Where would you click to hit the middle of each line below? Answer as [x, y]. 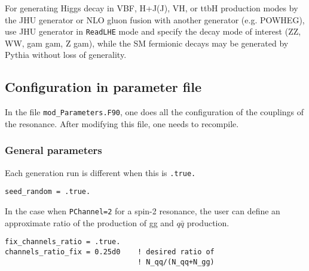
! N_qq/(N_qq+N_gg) [176, 262]
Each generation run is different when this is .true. [100, 172]
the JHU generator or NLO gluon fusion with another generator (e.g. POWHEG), [155, 19]
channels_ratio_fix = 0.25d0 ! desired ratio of [110, 252]
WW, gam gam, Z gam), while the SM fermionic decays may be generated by [147, 43]
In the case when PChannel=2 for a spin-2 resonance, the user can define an [143, 211]
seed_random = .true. [48, 192]
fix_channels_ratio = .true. [63, 242]
